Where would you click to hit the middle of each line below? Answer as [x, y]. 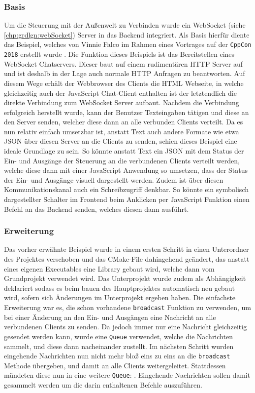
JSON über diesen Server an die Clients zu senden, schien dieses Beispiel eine [121, 141]
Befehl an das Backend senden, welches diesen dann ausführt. [96, 209]
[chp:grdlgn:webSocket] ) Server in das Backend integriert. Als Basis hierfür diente [127, 34]
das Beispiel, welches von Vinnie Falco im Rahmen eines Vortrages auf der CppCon [128, 44]
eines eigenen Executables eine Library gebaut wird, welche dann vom [109, 268]
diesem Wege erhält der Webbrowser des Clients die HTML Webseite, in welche [124, 83]
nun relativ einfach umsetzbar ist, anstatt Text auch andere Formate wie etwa [122, 131]
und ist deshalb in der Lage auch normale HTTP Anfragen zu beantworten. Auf [125, 73]
